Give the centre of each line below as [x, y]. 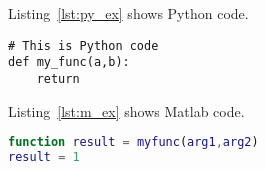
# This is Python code [83, 45]
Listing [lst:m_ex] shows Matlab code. [126, 110]
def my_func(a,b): [69, 62]
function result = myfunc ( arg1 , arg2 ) [133, 142]
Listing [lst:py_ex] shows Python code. [128, 13]
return [58, 78]
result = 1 [44, 157]
